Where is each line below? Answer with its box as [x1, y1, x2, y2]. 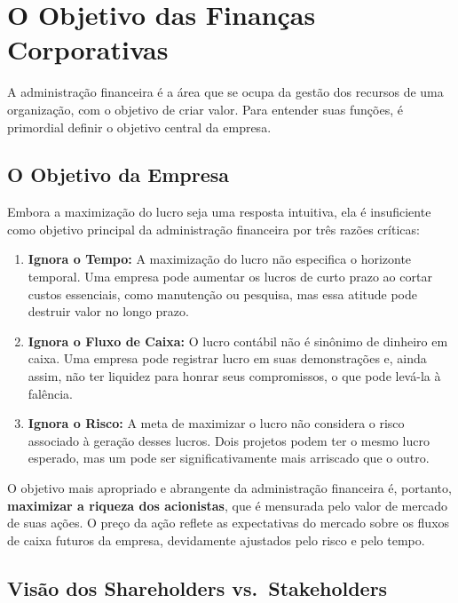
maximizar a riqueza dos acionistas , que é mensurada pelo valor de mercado [7, 496, 447, 514]
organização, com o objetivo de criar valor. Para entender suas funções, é [7, 99, 403, 118]
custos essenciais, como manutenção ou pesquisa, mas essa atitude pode [28, 284, 417, 303]
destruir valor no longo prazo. [28, 302, 189, 321]
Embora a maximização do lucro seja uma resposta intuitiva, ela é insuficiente [7, 202, 431, 221]
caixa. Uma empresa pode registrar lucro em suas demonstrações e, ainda [28, 349, 427, 368]
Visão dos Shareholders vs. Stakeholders [7, 574, 388, 601]
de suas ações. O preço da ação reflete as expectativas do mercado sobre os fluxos [7, 513, 450, 532]
